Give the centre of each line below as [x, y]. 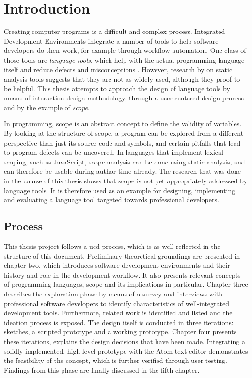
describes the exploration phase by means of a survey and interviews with [113, 293]
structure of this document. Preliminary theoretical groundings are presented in [122, 255]
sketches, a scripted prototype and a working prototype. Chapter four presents [120, 332]
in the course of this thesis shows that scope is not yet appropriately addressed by [126, 181]
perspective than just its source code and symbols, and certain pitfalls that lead [122, 142]
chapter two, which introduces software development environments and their [117, 265]
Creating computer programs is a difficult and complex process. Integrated [115, 31]
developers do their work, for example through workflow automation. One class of [125, 50]
